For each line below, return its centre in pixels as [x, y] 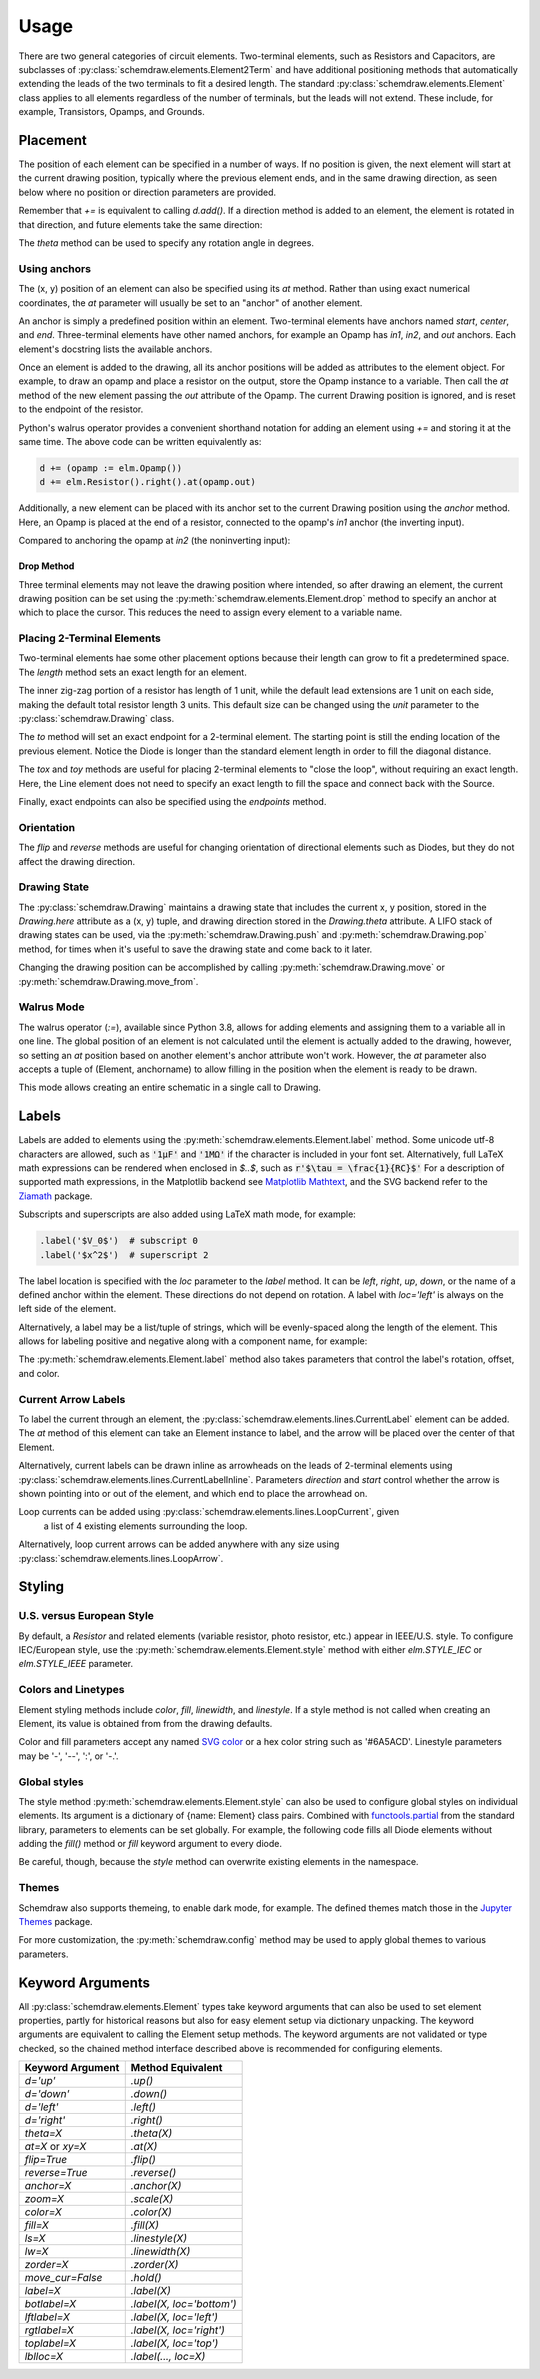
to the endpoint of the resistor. [81, 409]
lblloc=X [44, 2357]
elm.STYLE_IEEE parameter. [76, 1664]
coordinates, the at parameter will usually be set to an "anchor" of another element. [190, 302]
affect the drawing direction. [77, 861]
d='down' [47, 2094]
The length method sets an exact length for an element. [132, 672]
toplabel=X [50, 2343]
